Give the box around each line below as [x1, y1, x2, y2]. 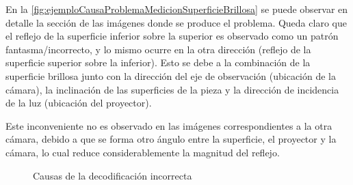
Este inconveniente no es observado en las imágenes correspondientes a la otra [5, 118, 332, 132]
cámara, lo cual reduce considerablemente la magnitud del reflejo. [5, 145, 280, 159]
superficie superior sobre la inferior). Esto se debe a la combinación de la [5, 55, 311, 70]
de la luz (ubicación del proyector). [5, 96, 152, 110]
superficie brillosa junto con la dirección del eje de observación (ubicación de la [5, 68, 336, 83]
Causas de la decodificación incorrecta [33, 168, 192, 182]
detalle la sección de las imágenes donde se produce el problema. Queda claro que [5, 15, 347, 29]
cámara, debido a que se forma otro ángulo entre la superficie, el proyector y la [5, 132, 337, 146]
